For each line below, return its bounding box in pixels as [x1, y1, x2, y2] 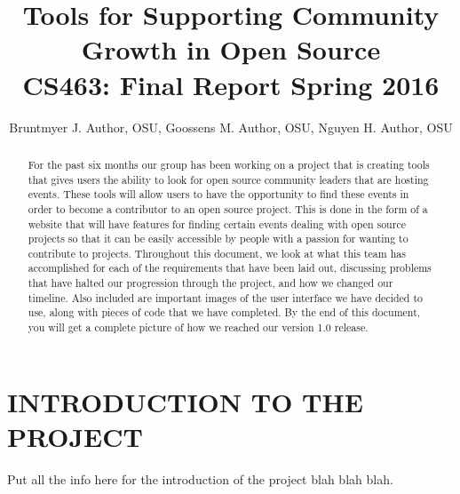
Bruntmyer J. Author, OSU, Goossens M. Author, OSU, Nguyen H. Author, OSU [9, 117, 453, 136]
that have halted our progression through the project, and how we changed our [28, 275, 393, 291]
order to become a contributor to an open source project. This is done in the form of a [28, 201, 428, 216]
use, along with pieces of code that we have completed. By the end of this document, [28, 305, 421, 320]
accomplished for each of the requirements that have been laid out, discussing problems [28, 260, 432, 275]
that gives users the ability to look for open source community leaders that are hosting [28, 171, 429, 187]
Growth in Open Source [81, 31, 381, 68]
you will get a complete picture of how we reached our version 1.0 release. [28, 320, 369, 335]
